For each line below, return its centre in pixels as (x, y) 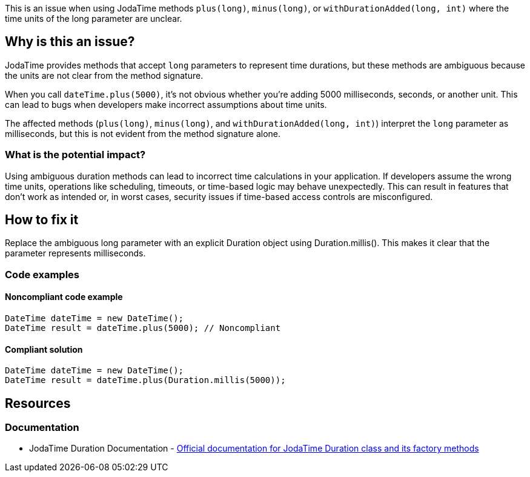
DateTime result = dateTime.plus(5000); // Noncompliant (143, 328)
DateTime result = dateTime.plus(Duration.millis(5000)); (145, 380)
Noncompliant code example (64, 297)
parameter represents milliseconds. (75, 253)
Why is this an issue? (70, 42)
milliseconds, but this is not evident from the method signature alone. (143, 133)
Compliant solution (44, 349)
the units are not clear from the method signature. (104, 75)
